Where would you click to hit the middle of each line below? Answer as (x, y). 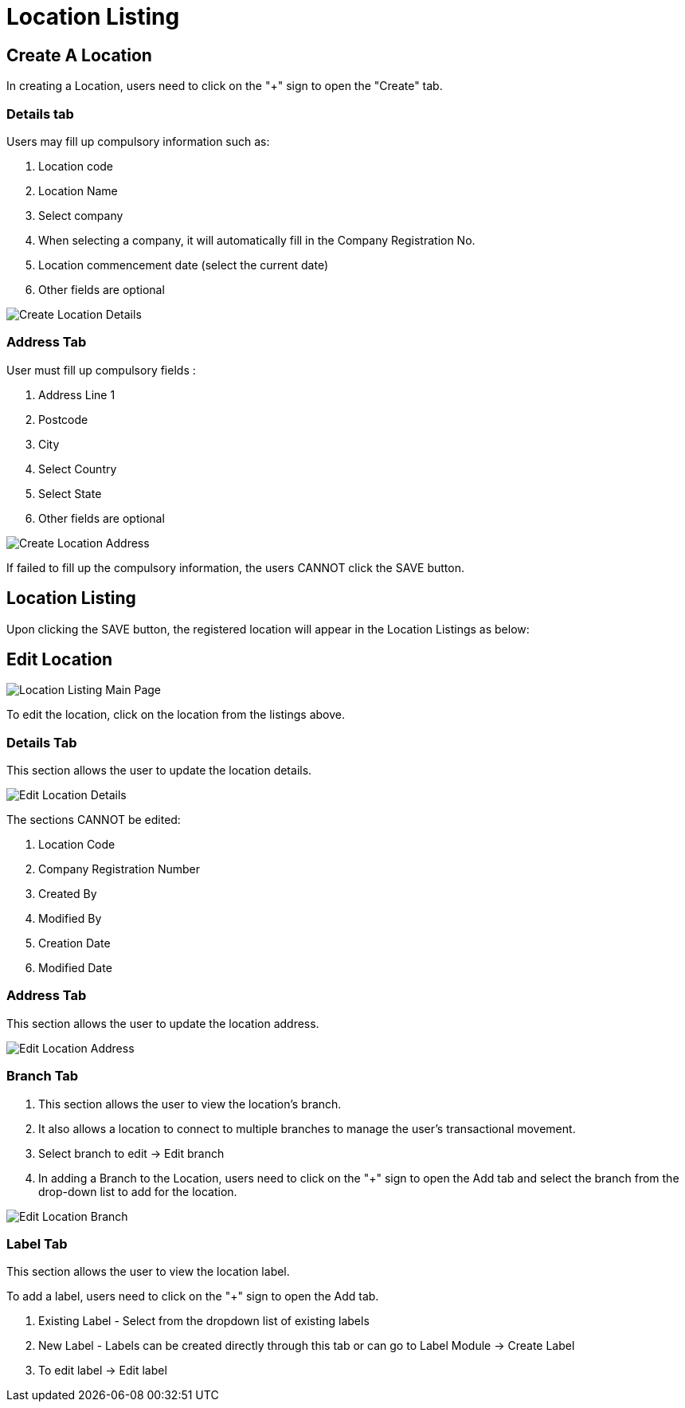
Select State (70, 493)
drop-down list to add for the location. (138, 1191)
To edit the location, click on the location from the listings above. (176, 715)
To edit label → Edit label (103, 1371)
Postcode (63, 419)
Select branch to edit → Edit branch (131, 1153)
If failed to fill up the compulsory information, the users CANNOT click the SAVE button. (235, 567)
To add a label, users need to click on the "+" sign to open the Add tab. (193, 1296)
